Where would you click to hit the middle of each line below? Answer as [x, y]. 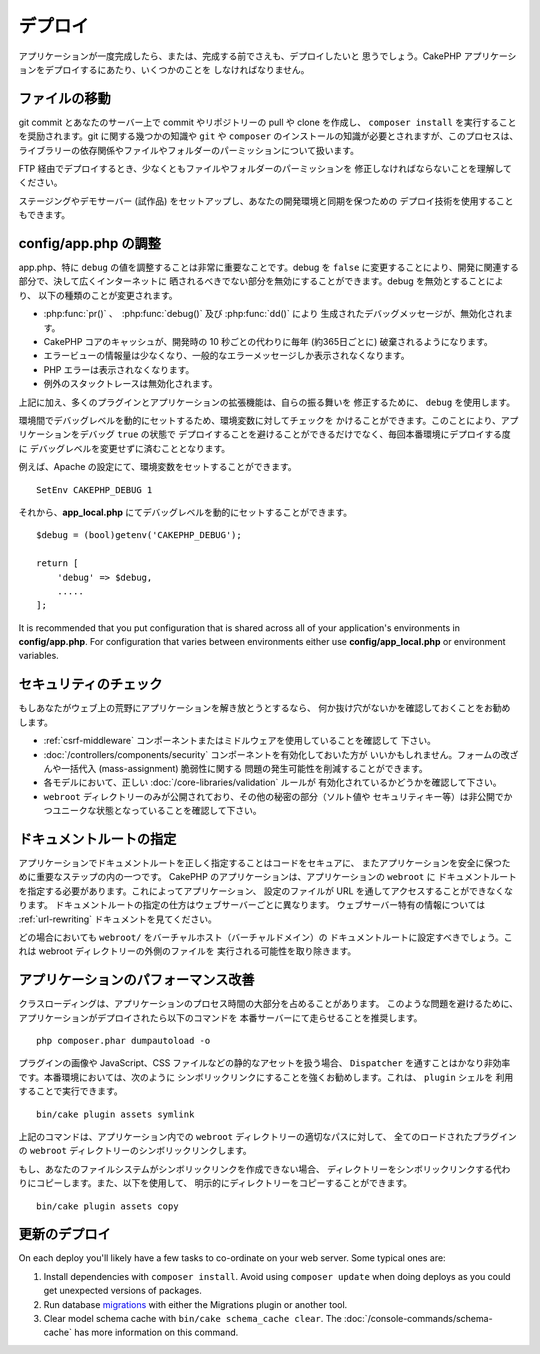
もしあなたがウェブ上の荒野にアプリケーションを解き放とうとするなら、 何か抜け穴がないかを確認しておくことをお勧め [264, 708]
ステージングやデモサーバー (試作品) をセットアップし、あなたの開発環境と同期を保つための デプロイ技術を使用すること [266, 201]
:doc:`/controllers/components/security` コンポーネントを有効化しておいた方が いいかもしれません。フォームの [272, 754]
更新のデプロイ [64, 1234]
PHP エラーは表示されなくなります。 [119, 369]
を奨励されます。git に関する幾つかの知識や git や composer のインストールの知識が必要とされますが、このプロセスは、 [268, 136]
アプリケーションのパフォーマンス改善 [136, 980]
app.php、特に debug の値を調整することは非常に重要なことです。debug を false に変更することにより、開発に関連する [268, 267]
